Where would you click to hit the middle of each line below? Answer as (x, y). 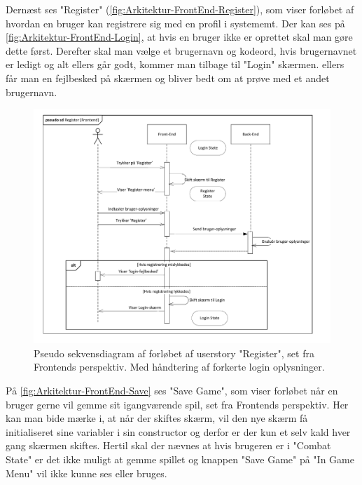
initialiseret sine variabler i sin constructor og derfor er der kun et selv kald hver (178, 431)
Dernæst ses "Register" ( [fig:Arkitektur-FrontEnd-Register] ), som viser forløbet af (180, 9)
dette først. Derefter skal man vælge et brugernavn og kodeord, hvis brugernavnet (181, 50)
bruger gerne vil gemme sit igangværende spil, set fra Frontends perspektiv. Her (177, 404)
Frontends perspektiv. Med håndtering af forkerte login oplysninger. (179, 367)
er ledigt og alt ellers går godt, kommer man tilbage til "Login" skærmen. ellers (175, 64)
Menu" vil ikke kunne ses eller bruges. (86, 473)
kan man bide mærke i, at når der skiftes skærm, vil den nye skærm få (157, 418)
